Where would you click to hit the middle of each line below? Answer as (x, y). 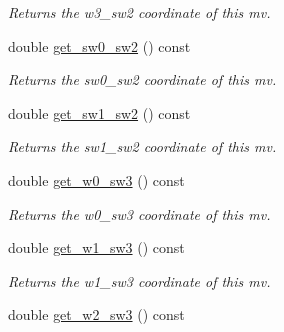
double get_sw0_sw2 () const (99, 45)
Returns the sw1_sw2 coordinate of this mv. (142, 146)
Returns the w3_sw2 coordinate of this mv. (139, 12)
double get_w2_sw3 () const (96, 314)
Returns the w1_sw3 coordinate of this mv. (139, 280)
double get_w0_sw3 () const (96, 179)
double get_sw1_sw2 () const (99, 112)
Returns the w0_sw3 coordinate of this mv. (139, 213)
